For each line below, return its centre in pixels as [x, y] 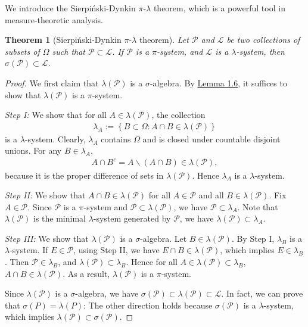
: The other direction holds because [148, 305]
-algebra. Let [164, 238]
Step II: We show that [45, 195]
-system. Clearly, [55, 138]
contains [116, 138]
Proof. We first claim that [52, 82]
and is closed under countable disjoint [211, 138]
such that [69, 51]
